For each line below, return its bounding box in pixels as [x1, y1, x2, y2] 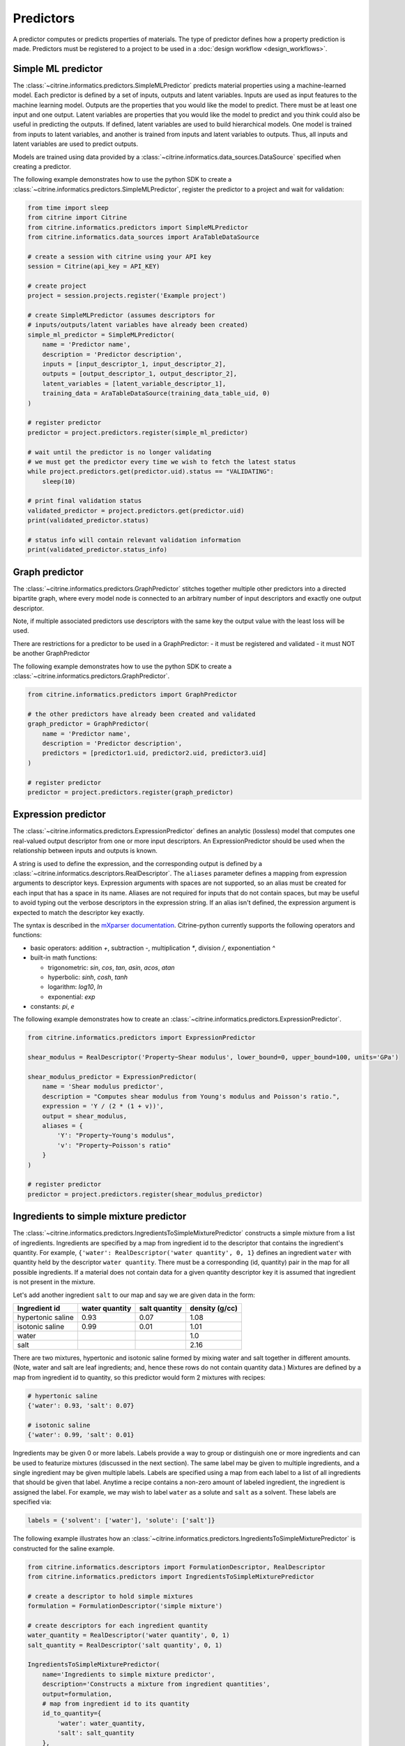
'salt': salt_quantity [56, 1729, 135, 1737]
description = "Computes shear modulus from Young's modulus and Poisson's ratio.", [42, 1092, 341, 1100]
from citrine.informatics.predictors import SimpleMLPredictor [27, 223, 249, 231]
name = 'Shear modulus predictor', [42, 1083, 164, 1091]
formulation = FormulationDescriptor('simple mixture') [27, 1602, 223, 1610]
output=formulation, [42, 1690, 113, 1698]
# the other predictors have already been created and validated [27, 710, 256, 718]
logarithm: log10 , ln [47, 983, 102, 991]
